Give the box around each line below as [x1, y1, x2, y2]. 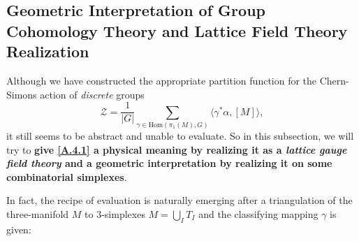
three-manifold [6, 206, 69, 221]
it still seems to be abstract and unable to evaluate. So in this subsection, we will [6, 128, 354, 143]
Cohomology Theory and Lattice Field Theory [6, 20, 348, 41]
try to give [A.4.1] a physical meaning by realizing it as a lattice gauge [6, 142, 347, 156]
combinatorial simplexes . [6, 169, 127, 184]
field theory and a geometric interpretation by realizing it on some [6, 156, 332, 170]
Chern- [319, 73, 349, 87]
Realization [6, 41, 89, 62]
